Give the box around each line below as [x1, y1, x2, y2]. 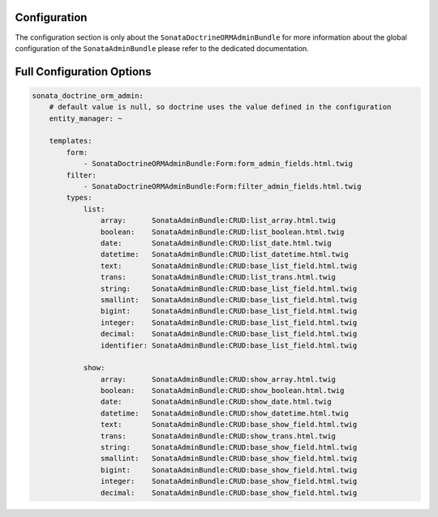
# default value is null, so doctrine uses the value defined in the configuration [49, 102, 392, 112]
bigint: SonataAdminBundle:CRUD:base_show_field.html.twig [100, 465, 358, 474]
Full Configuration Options [15, 65, 152, 79]
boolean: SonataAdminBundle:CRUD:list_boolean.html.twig [100, 227, 345, 237]
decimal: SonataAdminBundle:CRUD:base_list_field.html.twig [100, 329, 358, 339]
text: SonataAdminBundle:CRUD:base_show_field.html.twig [100, 420, 358, 429]
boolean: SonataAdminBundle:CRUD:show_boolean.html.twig [100, 386, 345, 395]
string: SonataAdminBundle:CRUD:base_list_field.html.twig [100, 284, 358, 293]
